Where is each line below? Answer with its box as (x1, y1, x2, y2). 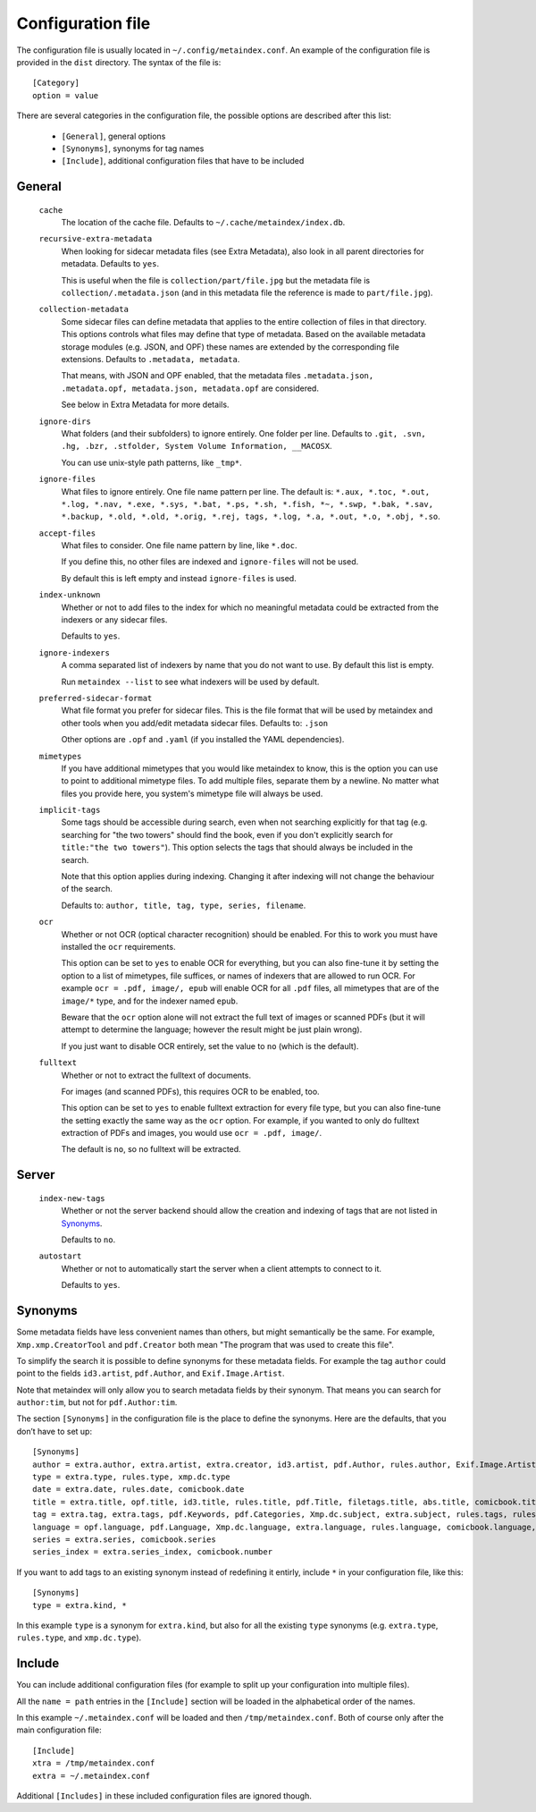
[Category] (32, 78, 80, 89)
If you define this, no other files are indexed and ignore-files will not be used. (61, 556, 359, 567)
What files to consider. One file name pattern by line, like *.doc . (61, 540, 298, 551)
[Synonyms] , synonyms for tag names (61, 143, 205, 154)
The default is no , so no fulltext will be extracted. (61, 1144, 241, 1155)
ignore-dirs (38, 416, 91, 427)
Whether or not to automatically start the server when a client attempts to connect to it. (61, 1263, 382, 1274)
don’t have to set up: (16, 1426, 93, 1436)
